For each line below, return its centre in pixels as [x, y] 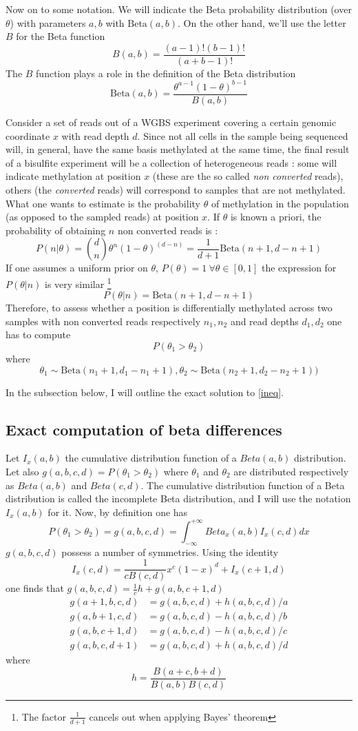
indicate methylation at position [73, 176]
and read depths [264, 321]
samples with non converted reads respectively [103, 321]
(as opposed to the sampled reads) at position [102, 217]
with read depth [95, 135]
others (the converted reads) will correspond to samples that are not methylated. [176, 189]
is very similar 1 [78, 282]
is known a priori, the [276, 217]
